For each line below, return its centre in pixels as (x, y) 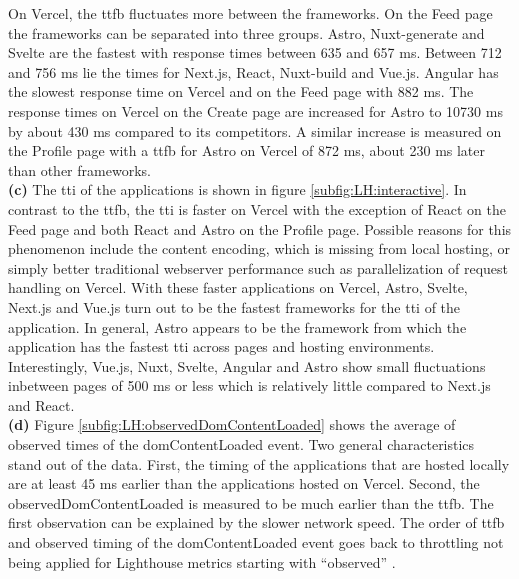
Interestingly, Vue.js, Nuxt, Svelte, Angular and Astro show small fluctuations (247, 365)
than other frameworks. (79, 169)
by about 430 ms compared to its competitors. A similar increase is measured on (255, 130)
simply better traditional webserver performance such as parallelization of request (258, 267)
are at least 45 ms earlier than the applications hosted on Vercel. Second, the (244, 483)
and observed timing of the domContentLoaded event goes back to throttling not (256, 542)
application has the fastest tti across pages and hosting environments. (221, 346)
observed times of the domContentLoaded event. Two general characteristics (241, 444)
